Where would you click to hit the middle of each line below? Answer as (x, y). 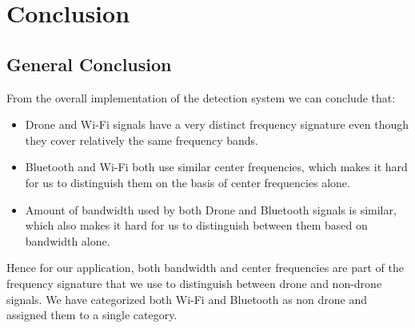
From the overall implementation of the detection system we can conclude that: (201, 97)
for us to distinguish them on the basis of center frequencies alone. (188, 182)
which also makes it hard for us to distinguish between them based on (196, 225)
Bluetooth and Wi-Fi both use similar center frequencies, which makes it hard (216, 167)
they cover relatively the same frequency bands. (142, 140)
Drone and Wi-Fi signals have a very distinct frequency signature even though (217, 124)
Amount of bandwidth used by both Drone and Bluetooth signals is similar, (211, 209)
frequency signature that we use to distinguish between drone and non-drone (194, 283)
